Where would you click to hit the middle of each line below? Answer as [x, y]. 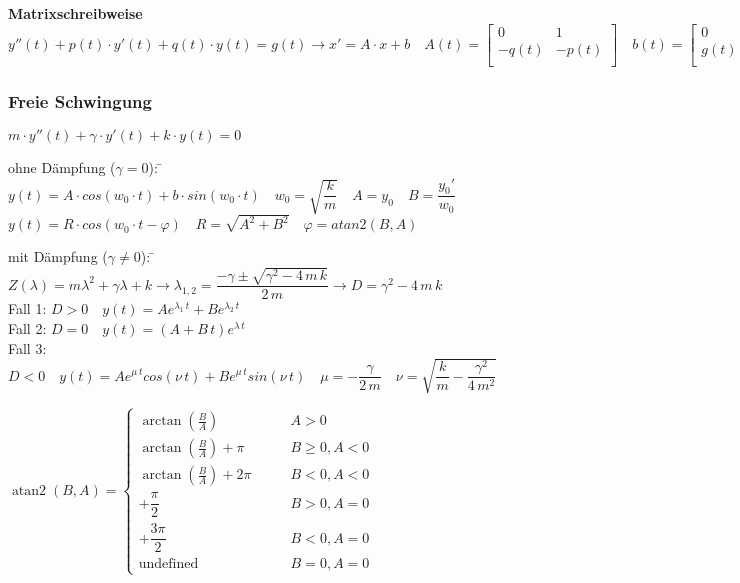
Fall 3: [27, 347]
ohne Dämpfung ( [62, 166]
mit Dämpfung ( [58, 256]
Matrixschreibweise [75, 13]
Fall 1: [27, 308]
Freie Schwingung [80, 100]
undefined [168, 564]
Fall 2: [27, 328]
